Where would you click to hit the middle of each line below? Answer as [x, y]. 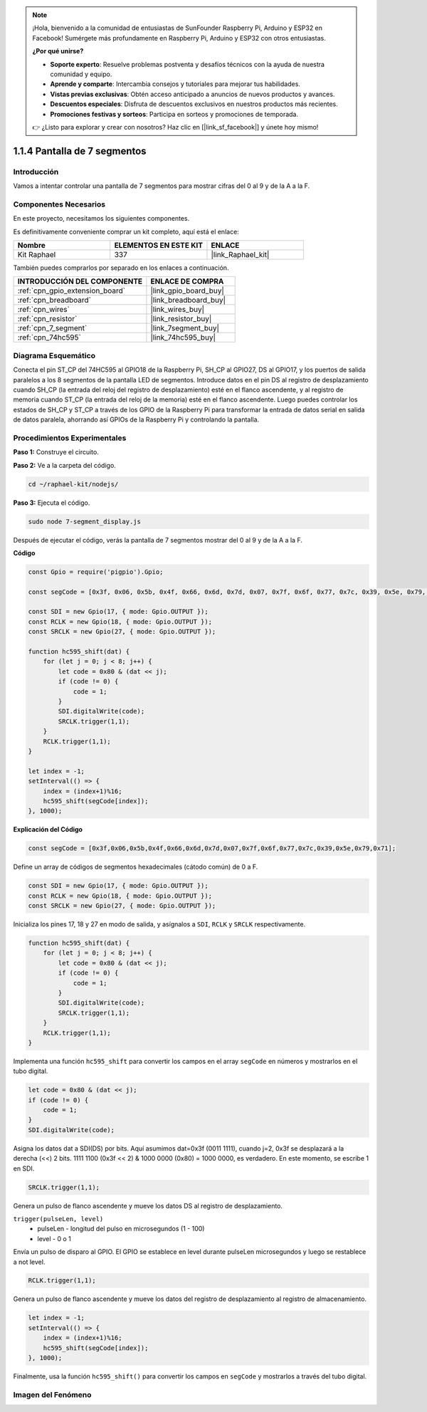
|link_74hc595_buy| [183, 338]
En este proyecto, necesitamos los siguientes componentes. [101, 219]
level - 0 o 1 [54, 1238]
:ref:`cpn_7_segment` [52, 328]
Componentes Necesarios [59, 204]
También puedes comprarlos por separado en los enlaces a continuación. [121, 268]
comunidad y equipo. [81, 74]
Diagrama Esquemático [54, 355]
